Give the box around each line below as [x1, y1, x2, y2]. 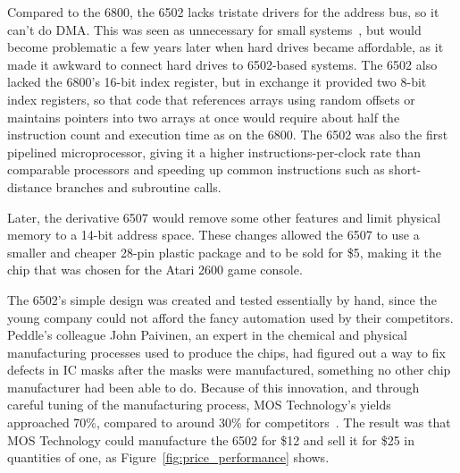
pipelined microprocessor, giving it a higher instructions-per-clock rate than [7, 142, 422, 161]
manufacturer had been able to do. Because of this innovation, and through [7, 377, 420, 396]
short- [389, 160, 422, 179]
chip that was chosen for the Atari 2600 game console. [7, 260, 303, 279]
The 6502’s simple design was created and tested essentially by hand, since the [7, 290, 437, 308]
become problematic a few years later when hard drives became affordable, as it [7, 38, 444, 56]
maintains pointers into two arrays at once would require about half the [7, 107, 400, 126]
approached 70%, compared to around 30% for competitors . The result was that [7, 413, 451, 432]
